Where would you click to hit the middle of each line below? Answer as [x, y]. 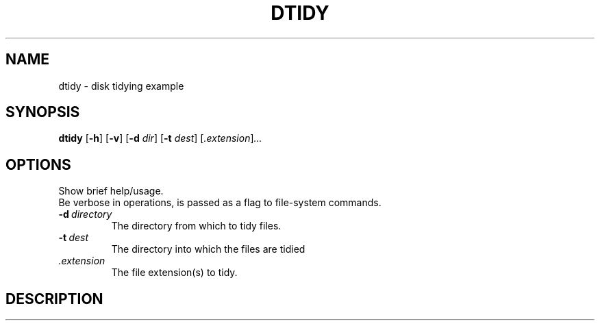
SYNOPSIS [43, 112]
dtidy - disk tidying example [121, 86]
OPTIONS [38, 164]
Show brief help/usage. [111, 191]
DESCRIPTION [54, 299]
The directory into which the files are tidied [208, 249]
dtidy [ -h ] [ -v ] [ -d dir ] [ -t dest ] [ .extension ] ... [160, 138]
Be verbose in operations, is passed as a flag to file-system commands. [220, 203]
